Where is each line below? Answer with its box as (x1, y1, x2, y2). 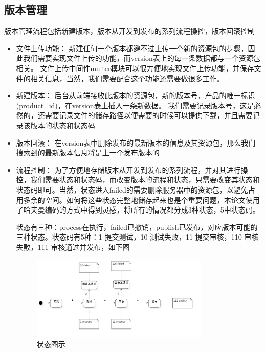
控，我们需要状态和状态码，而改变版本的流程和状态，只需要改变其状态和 (16, 174, 260, 185)
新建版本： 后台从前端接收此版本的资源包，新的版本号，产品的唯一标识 (16, 90, 255, 101)
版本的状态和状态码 (30, 120, 95, 130)
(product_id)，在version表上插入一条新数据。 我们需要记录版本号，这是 (16, 100, 254, 110)
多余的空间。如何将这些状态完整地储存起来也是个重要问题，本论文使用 (23, 194, 260, 205)
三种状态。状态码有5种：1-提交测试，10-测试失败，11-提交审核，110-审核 (16, 231, 259, 242)
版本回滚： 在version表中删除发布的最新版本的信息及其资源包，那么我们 (16, 137, 256, 148)
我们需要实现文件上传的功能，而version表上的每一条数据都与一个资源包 (23, 53, 260, 63)
